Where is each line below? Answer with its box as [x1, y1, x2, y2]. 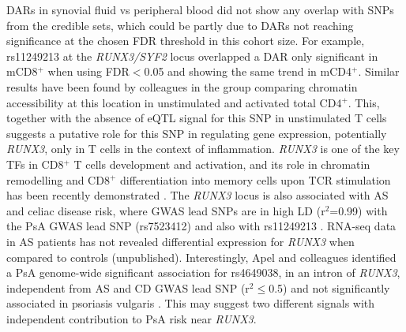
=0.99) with [329, 202, 388, 218]
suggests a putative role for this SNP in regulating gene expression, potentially [6, 125, 387, 141]
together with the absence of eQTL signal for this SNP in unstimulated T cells [6, 110, 387, 126]
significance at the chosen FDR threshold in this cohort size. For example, [6, 32, 365, 49]
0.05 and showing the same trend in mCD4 [144, 63, 352, 80]
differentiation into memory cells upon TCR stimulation [119, 171, 391, 188]
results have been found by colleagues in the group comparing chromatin [6, 78, 358, 95]
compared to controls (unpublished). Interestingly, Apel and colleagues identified [6, 248, 397, 265]
